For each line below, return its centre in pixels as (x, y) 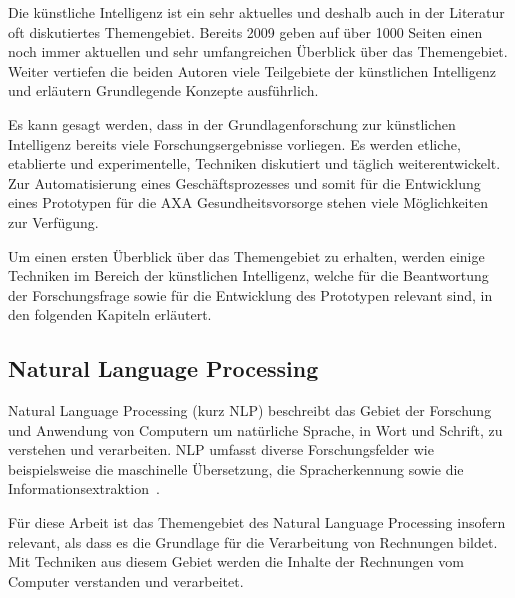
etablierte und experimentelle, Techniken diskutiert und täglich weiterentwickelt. (254, 163)
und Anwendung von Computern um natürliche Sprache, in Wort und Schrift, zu (255, 429)
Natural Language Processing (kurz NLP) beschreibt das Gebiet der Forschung (250, 410)
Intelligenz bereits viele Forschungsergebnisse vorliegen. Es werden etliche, (234, 143)
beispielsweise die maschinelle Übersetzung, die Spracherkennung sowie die (236, 468)
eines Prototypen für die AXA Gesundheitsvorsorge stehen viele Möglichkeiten (248, 202)
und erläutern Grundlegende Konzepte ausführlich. (163, 90)
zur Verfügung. (53, 221)
